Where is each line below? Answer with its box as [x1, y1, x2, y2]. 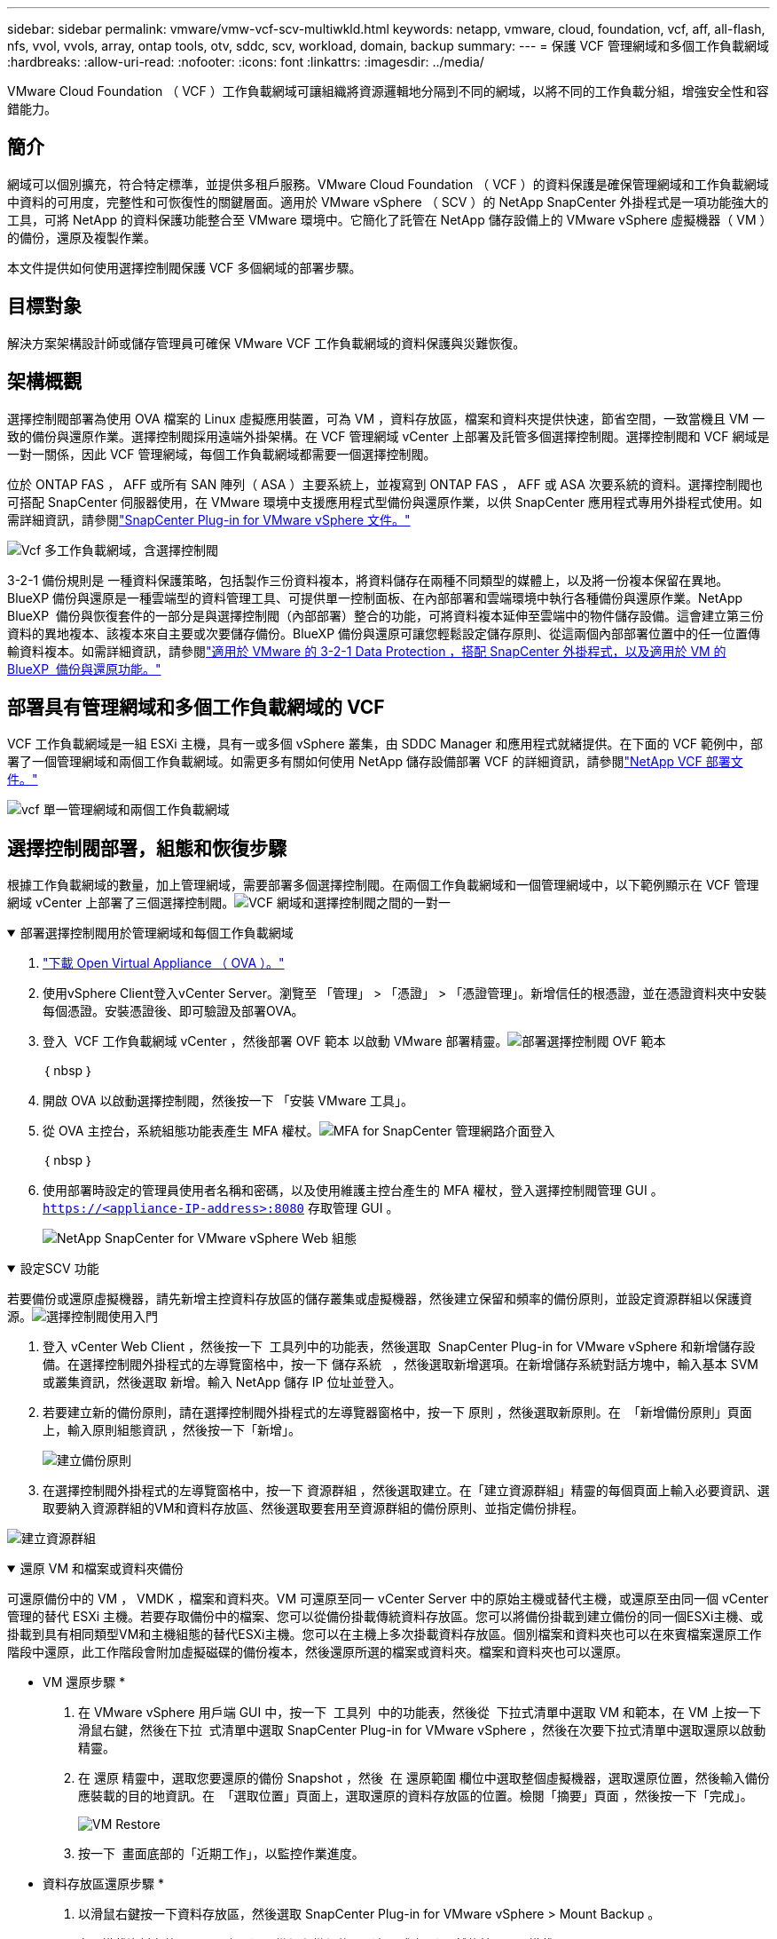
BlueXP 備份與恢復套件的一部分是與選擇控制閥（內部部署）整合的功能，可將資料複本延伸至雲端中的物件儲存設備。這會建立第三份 [7, 607, 764, 623]
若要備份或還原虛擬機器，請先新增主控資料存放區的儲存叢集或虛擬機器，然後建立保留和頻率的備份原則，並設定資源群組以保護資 [7, 1291, 752, 1307]
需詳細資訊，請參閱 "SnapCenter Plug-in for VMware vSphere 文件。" [7, 511, 411, 527]
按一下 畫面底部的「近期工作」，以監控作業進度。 [78, 1846, 365, 1862]
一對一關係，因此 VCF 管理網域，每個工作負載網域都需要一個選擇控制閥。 [7, 446, 436, 462]
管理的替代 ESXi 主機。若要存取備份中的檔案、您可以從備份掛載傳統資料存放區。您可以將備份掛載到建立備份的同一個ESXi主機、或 [7, 1609, 764, 1625]
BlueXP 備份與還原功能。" [7, 661, 161, 677]
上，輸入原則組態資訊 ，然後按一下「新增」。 [43, 1422, 301, 1438]
